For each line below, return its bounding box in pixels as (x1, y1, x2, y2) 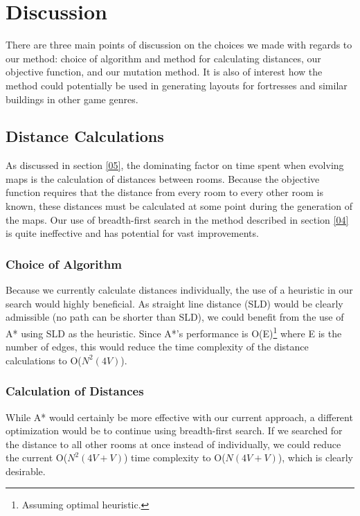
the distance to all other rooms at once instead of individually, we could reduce (6, 436, 341, 451)
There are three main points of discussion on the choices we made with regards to (6, 37, 352, 52)
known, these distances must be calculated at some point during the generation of (6, 199, 352, 213)
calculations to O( (6, 353, 82, 367)
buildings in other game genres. (6, 91, 138, 106)
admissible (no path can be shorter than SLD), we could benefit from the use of (6, 310, 344, 324)
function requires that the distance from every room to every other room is (6, 185, 324, 199)
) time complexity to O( (124, 450, 226, 465)
